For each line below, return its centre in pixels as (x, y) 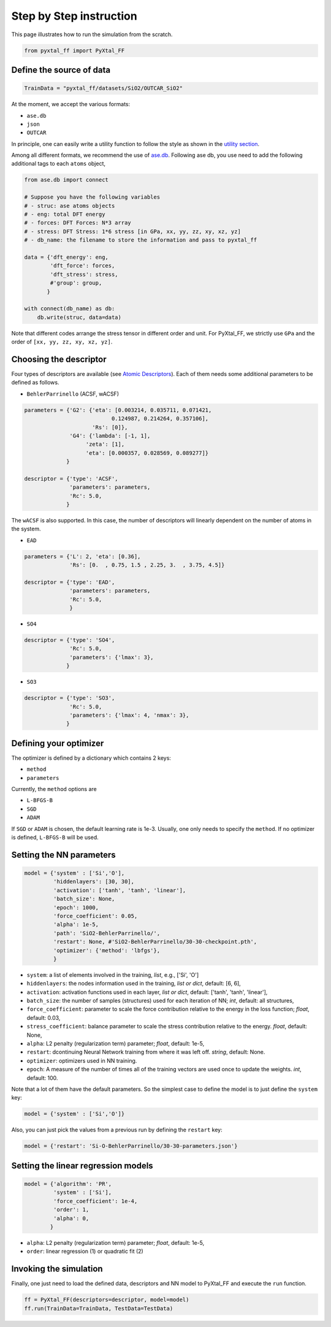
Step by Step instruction (74, 16)
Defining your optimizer (58, 743)
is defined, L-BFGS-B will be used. (55, 838)
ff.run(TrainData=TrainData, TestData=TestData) (99, 1308)
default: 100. (42, 1078)
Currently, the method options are (54, 789)
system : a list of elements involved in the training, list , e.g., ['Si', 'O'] (113, 974)
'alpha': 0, (71, 1218)
